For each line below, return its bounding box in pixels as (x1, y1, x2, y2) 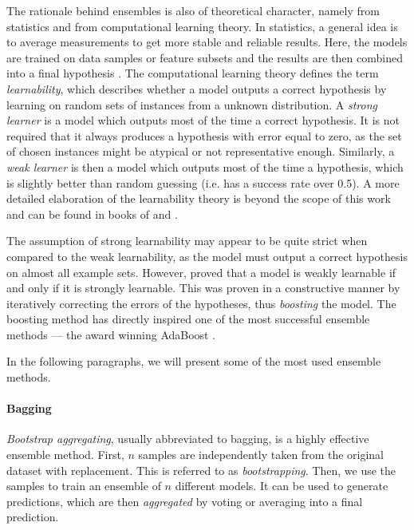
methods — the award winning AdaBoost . (6, 326, 216, 342)
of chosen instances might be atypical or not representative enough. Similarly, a (6, 143, 395, 160)
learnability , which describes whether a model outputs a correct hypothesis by (6, 80, 387, 97)
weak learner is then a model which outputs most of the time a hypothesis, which (6, 158, 404, 175)
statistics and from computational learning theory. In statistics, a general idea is (6, 18, 398, 34)
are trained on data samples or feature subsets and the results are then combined (6, 49, 403, 65)
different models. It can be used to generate (175, 477, 388, 494)
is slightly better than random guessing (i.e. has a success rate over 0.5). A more (6, 174, 400, 191)
